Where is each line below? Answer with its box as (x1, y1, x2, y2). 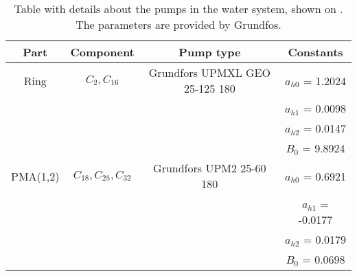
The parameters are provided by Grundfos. (76, 16, 281, 32)
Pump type (178, 44, 241, 60)
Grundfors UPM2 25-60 (153, 160, 266, 176)
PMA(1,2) (11, 168, 60, 184)
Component (70, 44, 135, 60)
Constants (288, 44, 343, 60)
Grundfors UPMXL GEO (148, 65, 270, 80)
